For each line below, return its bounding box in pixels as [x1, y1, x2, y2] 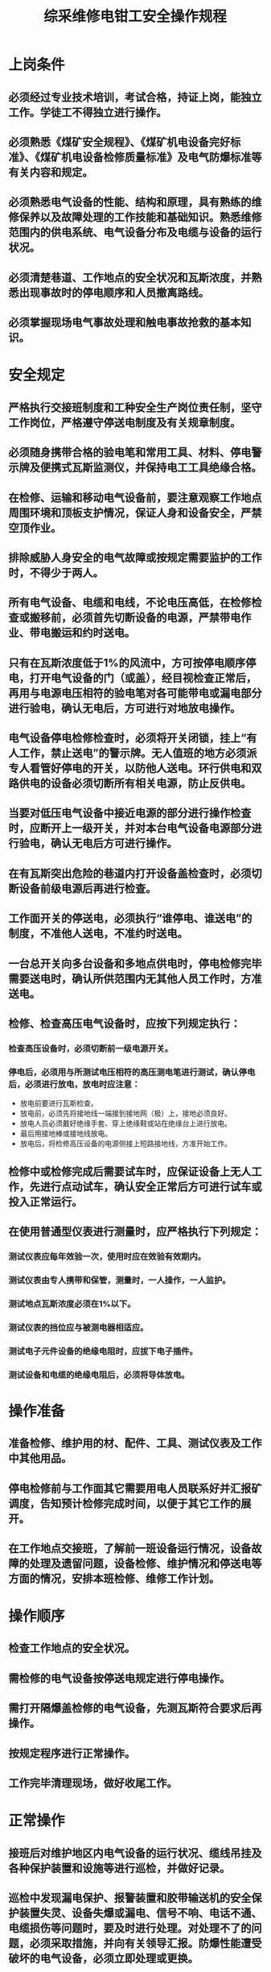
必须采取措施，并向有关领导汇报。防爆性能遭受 [29, 1937, 262, 1950]
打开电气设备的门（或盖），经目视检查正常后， [29, 670, 257, 685]
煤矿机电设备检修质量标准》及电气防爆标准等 [39, 150, 262, 164]
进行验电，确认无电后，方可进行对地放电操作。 [8, 701, 241, 715]
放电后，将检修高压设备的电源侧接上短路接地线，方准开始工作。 [19, 1139, 232, 1148]
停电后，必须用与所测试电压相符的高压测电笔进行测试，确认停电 [8, 1066, 256, 1077]
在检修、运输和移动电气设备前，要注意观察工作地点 [8, 491, 262, 504]
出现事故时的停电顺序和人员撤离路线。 [18, 285, 209, 299]
